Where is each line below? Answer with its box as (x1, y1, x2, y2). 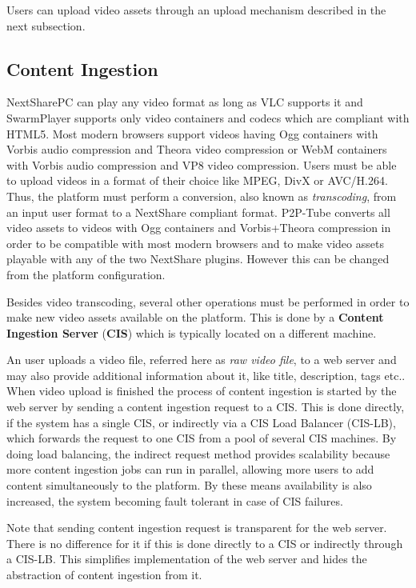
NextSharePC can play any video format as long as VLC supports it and (6, 94, 363, 110)
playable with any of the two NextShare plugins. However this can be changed (6, 250, 390, 267)
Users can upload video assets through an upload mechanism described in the (6, 2, 386, 18)
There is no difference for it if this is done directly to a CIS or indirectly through (6, 534, 403, 551)
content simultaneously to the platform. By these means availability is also (6, 477, 372, 494)
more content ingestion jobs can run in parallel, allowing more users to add (6, 461, 374, 478)
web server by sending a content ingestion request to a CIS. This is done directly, (6, 398, 405, 415)
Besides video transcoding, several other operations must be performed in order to (6, 293, 410, 310)
